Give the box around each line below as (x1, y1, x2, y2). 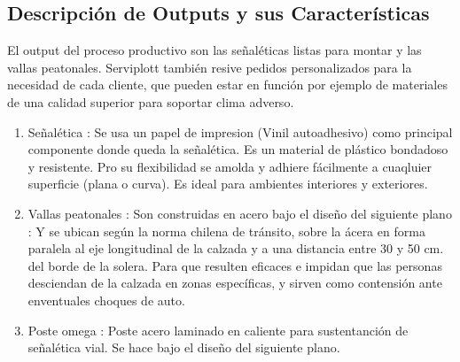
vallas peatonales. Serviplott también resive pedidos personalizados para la (7, 58, 412, 76)
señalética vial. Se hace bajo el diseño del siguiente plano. (27, 338, 340, 357)
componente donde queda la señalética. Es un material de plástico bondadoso (27, 140, 448, 158)
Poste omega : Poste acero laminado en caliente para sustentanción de (27, 320, 409, 339)
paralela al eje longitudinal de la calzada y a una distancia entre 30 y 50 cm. (27, 239, 444, 258)
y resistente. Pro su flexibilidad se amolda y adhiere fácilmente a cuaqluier (27, 157, 433, 175)
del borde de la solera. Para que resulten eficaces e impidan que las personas (27, 256, 442, 274)
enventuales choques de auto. (27, 290, 185, 309)
